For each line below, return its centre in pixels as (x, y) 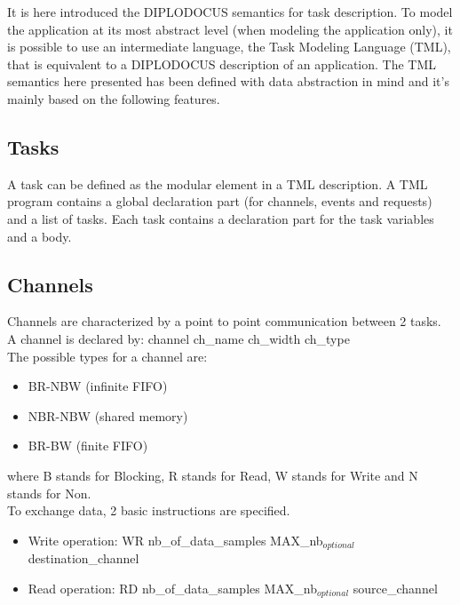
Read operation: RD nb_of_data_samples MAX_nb (172, 588)
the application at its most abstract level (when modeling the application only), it (230, 29)
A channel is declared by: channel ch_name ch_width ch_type (178, 338)
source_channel (395, 588)
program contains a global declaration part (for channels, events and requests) (220, 201)
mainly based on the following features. (114, 98)
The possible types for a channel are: (107, 356)
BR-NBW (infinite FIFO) (98, 386)
